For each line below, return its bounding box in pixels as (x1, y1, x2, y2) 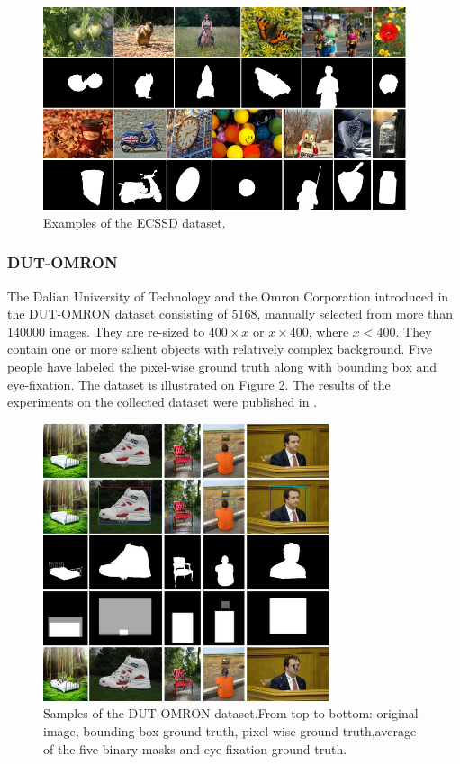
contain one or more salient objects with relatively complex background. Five (7, 339, 433, 358)
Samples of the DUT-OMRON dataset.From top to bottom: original (43, 704, 419, 723)
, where (308, 321, 349, 340)
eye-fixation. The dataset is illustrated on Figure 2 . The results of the (7, 374, 391, 393)
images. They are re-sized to (49, 321, 205, 340)
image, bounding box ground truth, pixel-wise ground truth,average (43, 721, 417, 740)
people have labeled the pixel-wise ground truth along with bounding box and (7, 357, 437, 376)
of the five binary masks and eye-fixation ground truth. (43, 739, 347, 758)
